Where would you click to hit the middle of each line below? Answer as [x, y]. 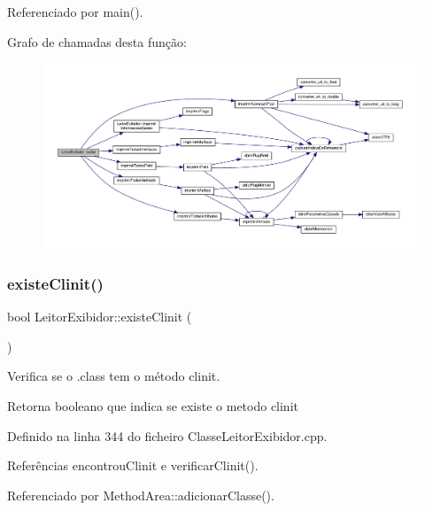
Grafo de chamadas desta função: [97, 41]
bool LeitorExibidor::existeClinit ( [100, 317]
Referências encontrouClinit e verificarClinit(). [133, 465]
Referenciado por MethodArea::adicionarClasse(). [141, 495]
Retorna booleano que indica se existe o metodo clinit [153, 405]
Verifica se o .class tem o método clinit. [114, 376]
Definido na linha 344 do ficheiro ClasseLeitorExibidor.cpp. [167, 435]
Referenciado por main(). [75, 12]
